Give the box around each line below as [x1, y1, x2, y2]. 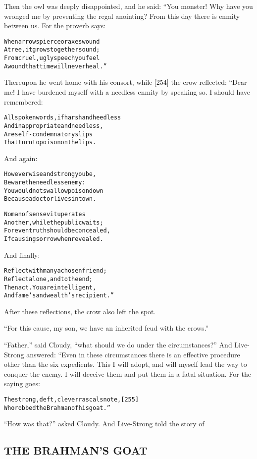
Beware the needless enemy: [4, 179, 86, 186]
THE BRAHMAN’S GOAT [4, 443, 148, 458]
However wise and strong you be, [4, 171, 97, 178]
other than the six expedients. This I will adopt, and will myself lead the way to [4, 359, 247, 369]
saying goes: [4, 378, 40, 389]
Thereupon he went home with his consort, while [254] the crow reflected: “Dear [4, 77, 247, 87]
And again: [4, 153, 38, 163]
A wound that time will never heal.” [4, 62, 107, 70]
